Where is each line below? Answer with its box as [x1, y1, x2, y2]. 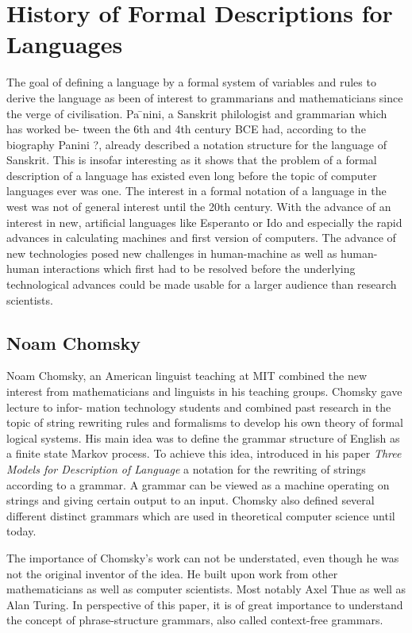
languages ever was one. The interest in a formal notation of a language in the [6, 182, 387, 199]
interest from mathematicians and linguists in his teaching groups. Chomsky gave [6, 383, 402, 400]
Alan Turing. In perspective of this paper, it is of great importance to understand [6, 596, 403, 612]
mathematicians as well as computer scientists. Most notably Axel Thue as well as [6, 581, 406, 597]
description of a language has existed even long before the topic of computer [6, 167, 377, 183]
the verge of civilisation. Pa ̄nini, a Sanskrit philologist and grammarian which [6, 105, 387, 121]
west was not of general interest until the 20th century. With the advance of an [6, 198, 391, 215]
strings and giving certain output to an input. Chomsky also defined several [6, 492, 375, 508]
